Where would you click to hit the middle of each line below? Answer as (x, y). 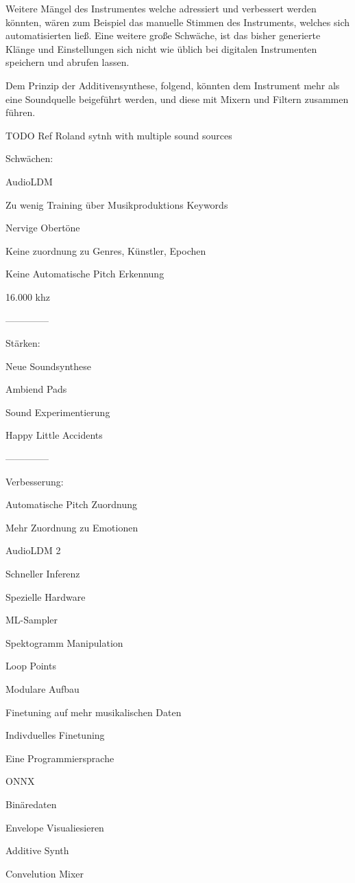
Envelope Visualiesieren (55, 827)
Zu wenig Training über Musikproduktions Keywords (117, 204)
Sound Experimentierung (58, 412)
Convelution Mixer (45, 873)
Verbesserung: (35, 481)
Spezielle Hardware (46, 596)
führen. (21, 112)
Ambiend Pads (36, 389)
